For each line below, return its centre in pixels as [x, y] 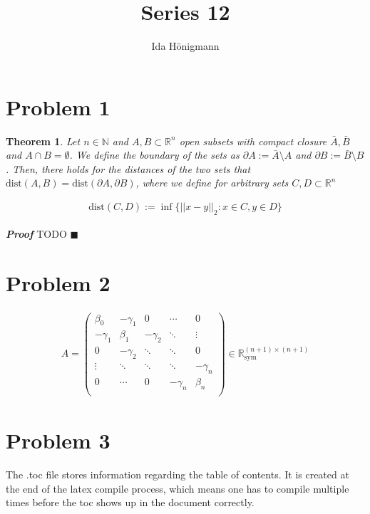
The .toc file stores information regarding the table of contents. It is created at [178, 474]
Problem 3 [58, 440]
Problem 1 [58, 106]
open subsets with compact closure [253, 141]
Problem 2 [58, 282]
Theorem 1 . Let [43, 141]
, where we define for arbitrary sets [212, 183]
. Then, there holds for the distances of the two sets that [128, 168]
